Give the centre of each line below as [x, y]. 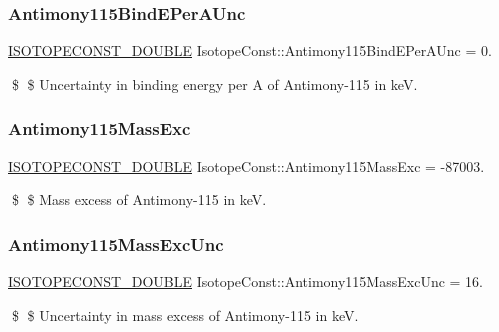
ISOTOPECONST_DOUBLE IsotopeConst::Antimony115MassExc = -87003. [246, 165]
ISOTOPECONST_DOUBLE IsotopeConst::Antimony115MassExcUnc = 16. [245, 281]
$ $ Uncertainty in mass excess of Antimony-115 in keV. [185, 314]
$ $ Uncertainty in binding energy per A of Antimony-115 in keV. [214, 83]
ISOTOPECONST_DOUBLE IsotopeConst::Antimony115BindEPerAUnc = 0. [250, 50]
